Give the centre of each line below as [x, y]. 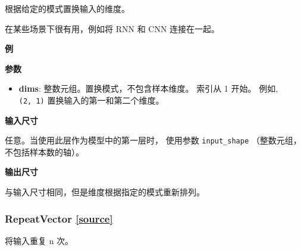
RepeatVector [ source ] [59, 218]
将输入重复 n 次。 [39, 240]
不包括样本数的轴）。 [44, 151]
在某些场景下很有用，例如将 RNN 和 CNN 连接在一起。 [112, 28]
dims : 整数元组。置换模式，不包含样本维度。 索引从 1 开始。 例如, [148, 88]
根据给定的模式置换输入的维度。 [67, 8]
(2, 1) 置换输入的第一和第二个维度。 [91, 100]
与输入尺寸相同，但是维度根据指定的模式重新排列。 [105, 192]
